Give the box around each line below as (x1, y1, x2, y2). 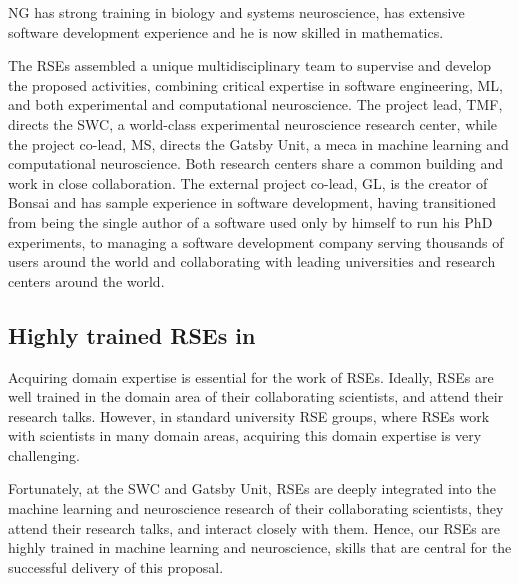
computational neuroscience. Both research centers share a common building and (8, 153, 503, 174)
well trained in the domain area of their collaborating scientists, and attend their (8, 386, 504, 407)
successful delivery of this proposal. (8, 556, 224, 577)
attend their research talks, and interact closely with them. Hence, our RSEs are (8, 517, 501, 538)
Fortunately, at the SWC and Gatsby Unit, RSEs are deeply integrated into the (8, 478, 496, 499)
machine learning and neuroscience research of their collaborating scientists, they (8, 498, 504, 519)
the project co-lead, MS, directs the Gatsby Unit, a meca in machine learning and (8, 133, 509, 154)
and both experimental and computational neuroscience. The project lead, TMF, (8, 94, 503, 115)
